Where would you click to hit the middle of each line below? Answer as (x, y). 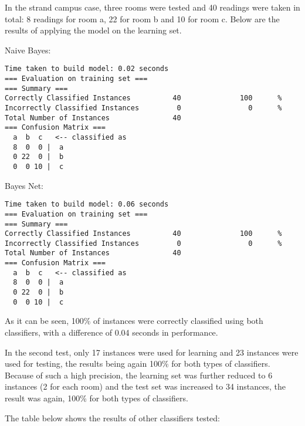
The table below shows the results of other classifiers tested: (113, 417)
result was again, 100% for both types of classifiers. (96, 398)
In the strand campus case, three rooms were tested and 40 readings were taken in (152, 7)
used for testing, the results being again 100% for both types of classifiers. (138, 364)
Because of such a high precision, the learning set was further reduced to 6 (139, 375)
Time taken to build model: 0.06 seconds (87, 204)
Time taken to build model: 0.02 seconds (87, 69)
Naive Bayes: (28, 50)
